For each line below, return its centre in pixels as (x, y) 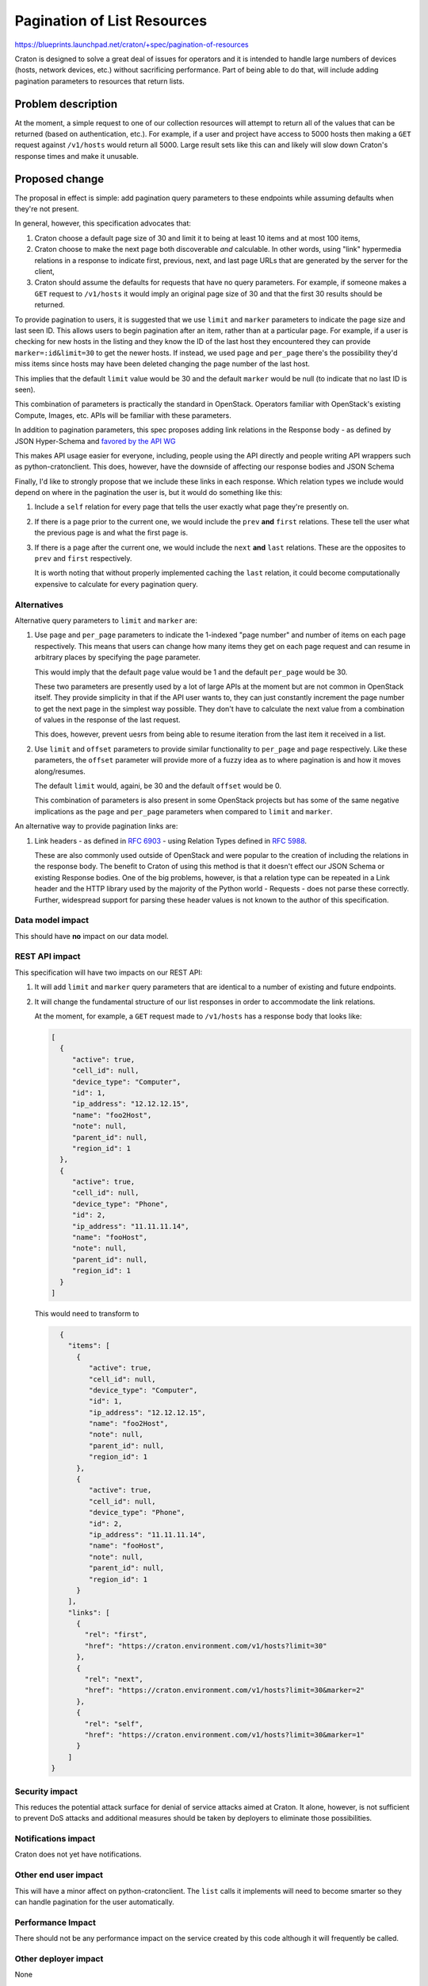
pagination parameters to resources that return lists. (100, 81)
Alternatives (39, 605)
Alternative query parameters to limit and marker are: (106, 620)
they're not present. (47, 209)
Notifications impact (55, 1839)
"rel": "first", (116, 1635)
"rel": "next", (114, 1679)
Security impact (46, 1791)
